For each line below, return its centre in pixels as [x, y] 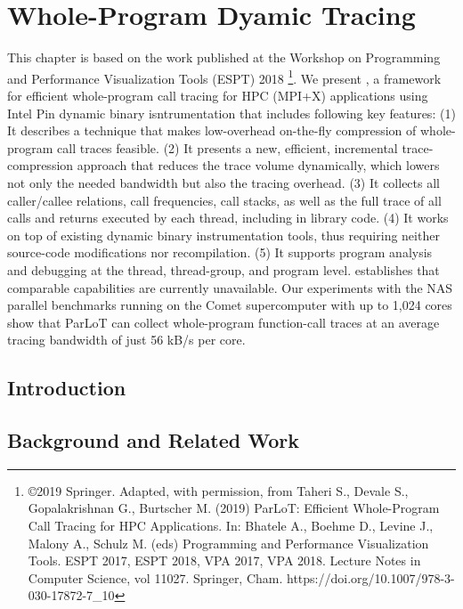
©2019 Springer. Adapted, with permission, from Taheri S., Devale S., [218, 490]
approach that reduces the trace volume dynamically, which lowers [258, 165]
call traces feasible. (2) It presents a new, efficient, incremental [227, 147]
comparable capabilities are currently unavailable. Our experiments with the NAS [230, 287]
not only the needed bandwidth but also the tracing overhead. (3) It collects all [223, 182]
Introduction [67, 388]
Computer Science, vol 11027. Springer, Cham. [155, 577]
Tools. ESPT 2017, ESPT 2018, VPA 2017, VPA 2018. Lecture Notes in [224, 560]
